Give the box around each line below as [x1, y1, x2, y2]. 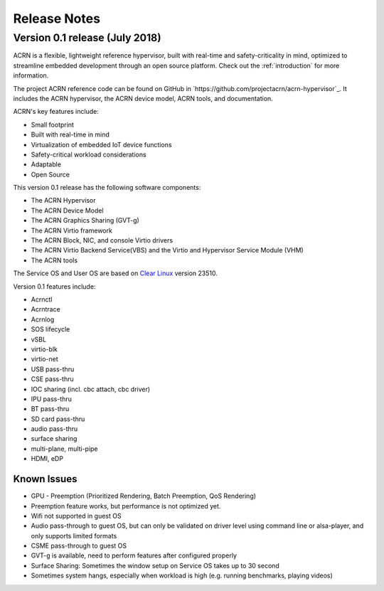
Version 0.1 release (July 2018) [13, 31, 161, 44]
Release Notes [13, 11, 101, 26]
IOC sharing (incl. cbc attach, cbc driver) [31, 385, 151, 393]
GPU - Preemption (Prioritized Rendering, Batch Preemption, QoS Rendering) [31, 491, 256, 501]
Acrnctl [31, 295, 53, 304]
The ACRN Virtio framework [31, 226, 113, 235]
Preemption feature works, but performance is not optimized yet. [31, 501, 221, 510]
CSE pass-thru [31, 375, 74, 383]
